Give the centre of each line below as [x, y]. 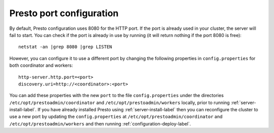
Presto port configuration [64, 13]
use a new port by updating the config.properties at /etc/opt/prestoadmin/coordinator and [116, 117]
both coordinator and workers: [41, 65]
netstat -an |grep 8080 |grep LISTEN [65, 47]
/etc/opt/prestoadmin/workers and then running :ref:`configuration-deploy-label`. [100, 123]
